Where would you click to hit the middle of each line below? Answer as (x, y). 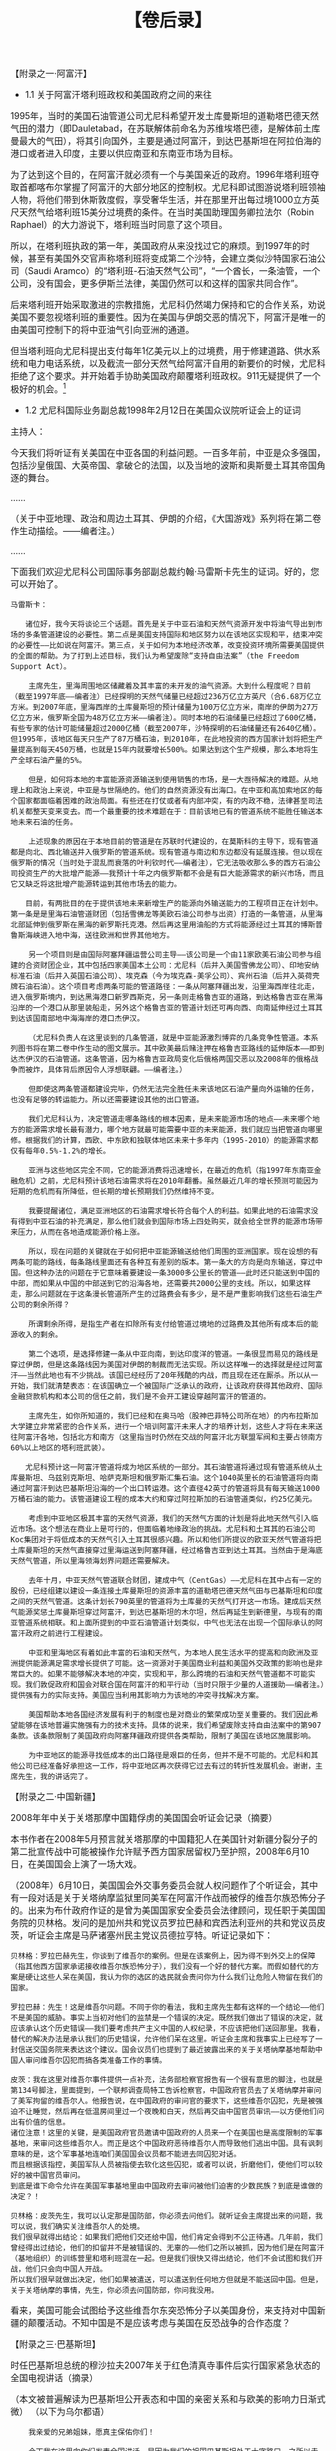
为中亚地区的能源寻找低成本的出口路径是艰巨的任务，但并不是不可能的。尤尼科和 (170, 1755)
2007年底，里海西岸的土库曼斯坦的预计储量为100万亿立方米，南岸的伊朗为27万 (179, 707)
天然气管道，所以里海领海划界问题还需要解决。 (92, 1561)
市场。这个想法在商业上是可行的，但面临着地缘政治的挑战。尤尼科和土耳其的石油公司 (166, 1529)
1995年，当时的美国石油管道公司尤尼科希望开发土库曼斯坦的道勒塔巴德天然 (165, 116)
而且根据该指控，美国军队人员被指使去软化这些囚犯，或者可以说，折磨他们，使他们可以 (163, 2164)
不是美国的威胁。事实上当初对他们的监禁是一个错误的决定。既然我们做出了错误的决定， (163, 2017)
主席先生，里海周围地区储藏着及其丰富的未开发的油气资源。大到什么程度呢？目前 (170, 686)
